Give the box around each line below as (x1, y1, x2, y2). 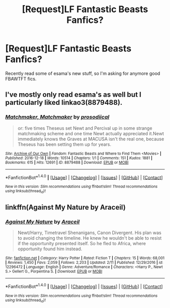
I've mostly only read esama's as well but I (5, 90, 142, 99)
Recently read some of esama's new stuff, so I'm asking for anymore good (5, 70, 160, 76)
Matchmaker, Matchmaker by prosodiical (5, 113, 110, 121)
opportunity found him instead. (17, 246, 82, 252)
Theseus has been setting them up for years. (17, 141, 111, 147)
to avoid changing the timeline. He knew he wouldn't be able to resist (17, 235, 162, 241)
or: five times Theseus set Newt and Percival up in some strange (17, 125, 153, 131)
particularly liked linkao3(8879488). (5, 98, 123, 107)
